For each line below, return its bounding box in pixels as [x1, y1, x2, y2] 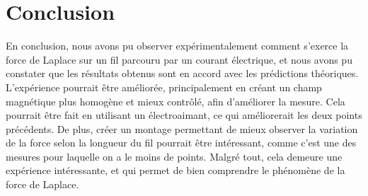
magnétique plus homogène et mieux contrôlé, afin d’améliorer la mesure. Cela [6, 93, 345, 108]
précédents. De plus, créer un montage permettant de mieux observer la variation [6, 121, 358, 136]
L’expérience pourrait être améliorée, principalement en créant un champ [6, 79, 322, 94]
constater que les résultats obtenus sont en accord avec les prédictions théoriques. [6, 66, 359, 81]
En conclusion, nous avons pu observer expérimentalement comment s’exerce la [6, 38, 349, 53]
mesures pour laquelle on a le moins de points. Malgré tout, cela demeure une [6, 149, 343, 163]
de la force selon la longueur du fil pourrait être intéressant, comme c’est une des [6, 135, 357, 150]
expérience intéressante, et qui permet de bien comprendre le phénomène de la [6, 163, 345, 178]
